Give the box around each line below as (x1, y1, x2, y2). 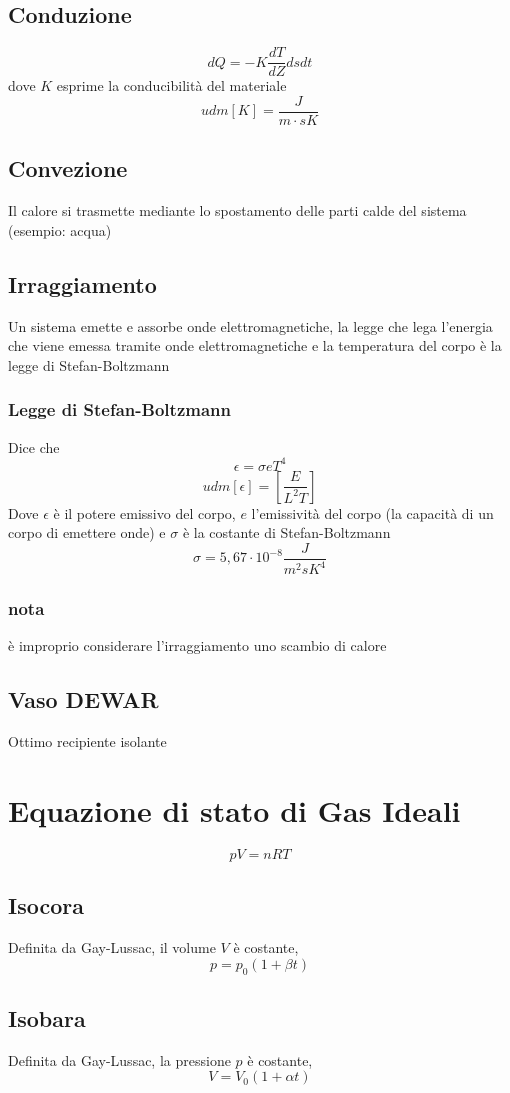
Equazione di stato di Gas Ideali (8, 790, 461, 830)
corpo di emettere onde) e (8, 522, 166, 543)
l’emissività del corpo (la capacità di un (251, 502, 494, 523)
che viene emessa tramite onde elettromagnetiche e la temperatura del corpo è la (8, 335, 502, 356)
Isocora (8, 890, 84, 921)
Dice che (8, 436, 60, 457)
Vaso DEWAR (8, 684, 159, 715)
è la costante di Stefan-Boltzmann (182, 522, 391, 543)
